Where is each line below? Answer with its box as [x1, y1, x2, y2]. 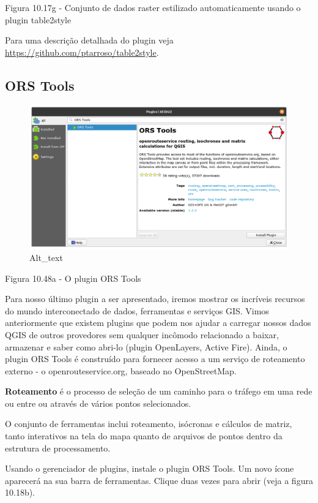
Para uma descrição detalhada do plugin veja [5, 34, 174, 47]
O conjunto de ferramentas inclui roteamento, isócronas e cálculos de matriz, [5, 417, 292, 430]
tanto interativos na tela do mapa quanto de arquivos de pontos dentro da [5, 429, 283, 442]
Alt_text [29, 251, 63, 263]
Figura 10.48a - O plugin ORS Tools [5, 271, 141, 284]
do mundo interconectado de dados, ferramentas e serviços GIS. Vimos [5, 304, 269, 317]
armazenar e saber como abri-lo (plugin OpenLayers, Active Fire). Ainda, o [5, 340, 287, 353]
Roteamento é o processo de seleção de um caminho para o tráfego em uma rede [5, 385, 312, 398]
